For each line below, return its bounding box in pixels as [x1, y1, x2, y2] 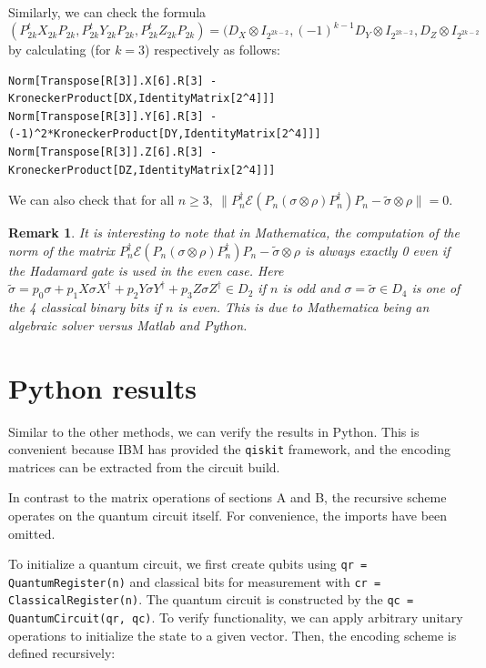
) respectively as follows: [145, 40, 280, 59]
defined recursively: [8, 643, 116, 663]
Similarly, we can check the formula [8, 3, 207, 21]
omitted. [8, 523, 56, 542]
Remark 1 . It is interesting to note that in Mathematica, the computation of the [8, 223, 460, 242]
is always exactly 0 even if [305, 240, 451, 259]
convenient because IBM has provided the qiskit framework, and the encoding [8, 440, 451, 459]
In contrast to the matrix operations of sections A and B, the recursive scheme [8, 488, 447, 507]
